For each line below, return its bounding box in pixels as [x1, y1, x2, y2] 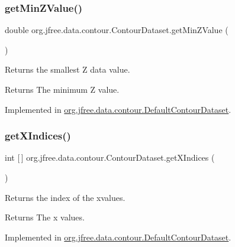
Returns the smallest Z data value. [5, 63, 130, 76]
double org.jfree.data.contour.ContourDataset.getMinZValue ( [5, 24, 228, 36]
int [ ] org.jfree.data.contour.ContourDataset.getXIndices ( [5, 151, 215, 164]
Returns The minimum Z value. [5, 83, 120, 95]
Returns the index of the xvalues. [5, 191, 125, 203]
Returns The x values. [5, 211, 85, 223]
